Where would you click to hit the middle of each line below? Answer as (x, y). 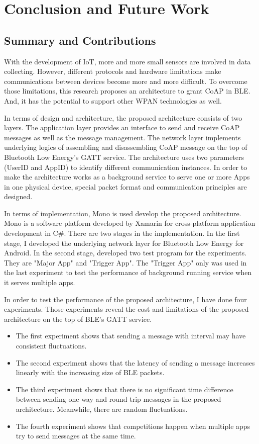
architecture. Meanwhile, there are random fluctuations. (102, 409)
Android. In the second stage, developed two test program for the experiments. (125, 253)
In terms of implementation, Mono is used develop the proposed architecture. (123, 213)
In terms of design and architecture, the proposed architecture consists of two (123, 117)
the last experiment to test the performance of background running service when (128, 272)
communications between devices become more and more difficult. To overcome (126, 81)
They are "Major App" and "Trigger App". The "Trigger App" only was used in (125, 262)
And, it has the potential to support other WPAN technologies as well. (113, 100)
